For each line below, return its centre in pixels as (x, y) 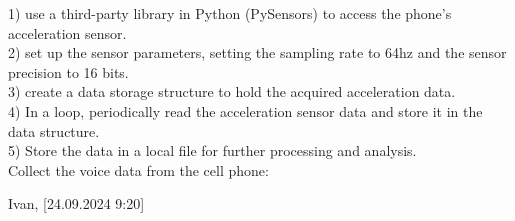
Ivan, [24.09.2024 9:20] (76, 203)
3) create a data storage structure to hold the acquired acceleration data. (232, 91)
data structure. (54, 130)
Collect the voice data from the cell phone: (138, 169)
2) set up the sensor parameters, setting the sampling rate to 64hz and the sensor (257, 52)
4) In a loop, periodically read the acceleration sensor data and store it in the (245, 110)
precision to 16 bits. (68, 71)
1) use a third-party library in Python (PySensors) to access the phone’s (230, 13)
